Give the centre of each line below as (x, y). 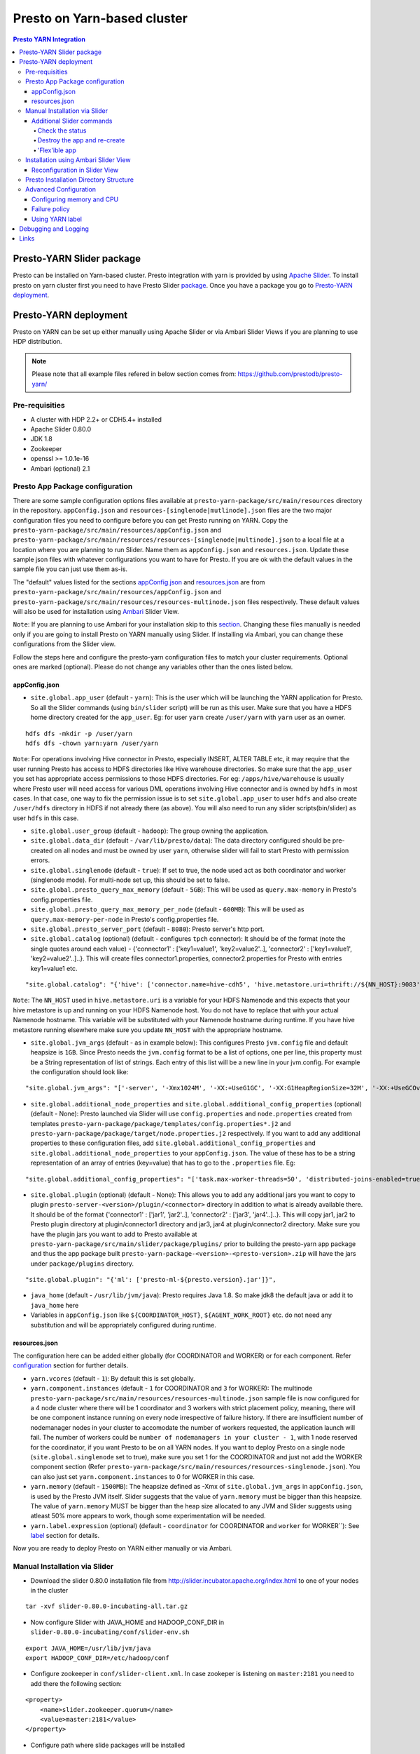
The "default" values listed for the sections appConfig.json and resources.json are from (139, 582)
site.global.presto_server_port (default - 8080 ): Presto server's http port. (147, 929)
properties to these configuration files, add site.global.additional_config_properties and (173, 1143)
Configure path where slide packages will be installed (108, 1745)
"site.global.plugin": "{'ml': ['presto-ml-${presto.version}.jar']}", (151, 1280)
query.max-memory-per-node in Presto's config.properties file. (125, 919)
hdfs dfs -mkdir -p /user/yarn (79, 734)
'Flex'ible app (57, 150)
